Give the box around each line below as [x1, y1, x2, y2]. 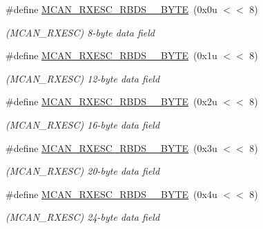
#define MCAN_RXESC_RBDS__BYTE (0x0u [6, 2, 217, 16]
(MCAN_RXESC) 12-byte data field [6, 71, 160, 85]
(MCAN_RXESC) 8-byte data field [6, 25, 155, 39]
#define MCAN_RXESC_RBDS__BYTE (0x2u [6, 94, 217, 109]
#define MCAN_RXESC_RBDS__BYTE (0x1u [6, 48, 217, 63]
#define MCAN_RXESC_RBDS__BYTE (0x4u [6, 186, 217, 201]
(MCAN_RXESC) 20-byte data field [6, 164, 160, 178]
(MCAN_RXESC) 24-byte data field [6, 210, 160, 224]
